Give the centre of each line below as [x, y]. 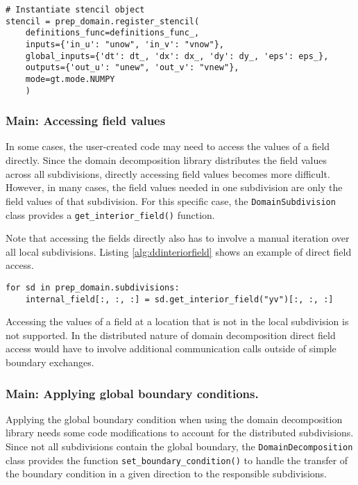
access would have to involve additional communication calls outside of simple [171, 348]
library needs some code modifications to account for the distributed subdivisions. [180, 433]
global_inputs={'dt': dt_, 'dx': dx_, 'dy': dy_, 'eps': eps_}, [177, 56]
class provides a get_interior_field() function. [110, 214]
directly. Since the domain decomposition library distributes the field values [166, 160]
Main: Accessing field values [86, 121]
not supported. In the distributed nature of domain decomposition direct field [171, 335]
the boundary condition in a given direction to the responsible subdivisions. [166, 474]
